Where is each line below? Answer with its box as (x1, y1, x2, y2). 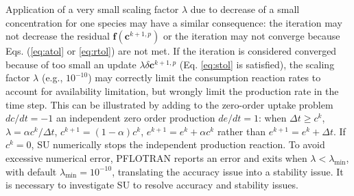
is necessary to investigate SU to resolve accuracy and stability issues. (5, 178, 298, 192)
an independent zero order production (56, 111, 215, 125)
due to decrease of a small (190, 2, 300, 16)
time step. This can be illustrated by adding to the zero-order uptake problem (5, 97, 333, 111)
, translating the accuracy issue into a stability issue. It (112, 164, 344, 178)
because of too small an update (5, 57, 137, 71)
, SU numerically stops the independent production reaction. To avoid (31, 137, 325, 152)
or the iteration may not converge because (163, 29, 340, 43)
